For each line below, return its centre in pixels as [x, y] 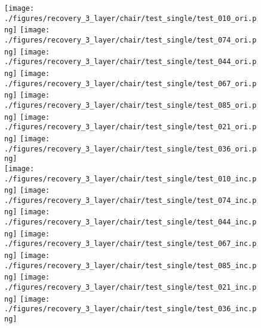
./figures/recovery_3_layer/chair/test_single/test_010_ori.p [130, 18]
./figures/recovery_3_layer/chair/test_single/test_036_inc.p [130, 309]
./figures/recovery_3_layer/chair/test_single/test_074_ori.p [130, 40]
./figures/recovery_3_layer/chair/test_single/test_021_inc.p [130, 288]
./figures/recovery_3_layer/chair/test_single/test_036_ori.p [130, 149]
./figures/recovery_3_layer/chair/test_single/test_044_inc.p [130, 222]
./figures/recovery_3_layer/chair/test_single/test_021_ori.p [130, 127]
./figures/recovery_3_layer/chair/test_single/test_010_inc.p [130, 179]
